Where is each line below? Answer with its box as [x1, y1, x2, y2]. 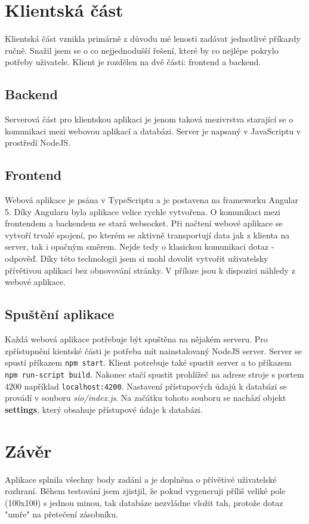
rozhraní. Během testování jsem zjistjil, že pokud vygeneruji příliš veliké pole [5, 485, 286, 497]
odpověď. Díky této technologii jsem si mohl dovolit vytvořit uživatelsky [5, 252, 268, 265]
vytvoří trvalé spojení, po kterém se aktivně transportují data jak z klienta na [5, 228, 290, 241]
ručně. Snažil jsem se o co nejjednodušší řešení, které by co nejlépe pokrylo [5, 44, 279, 56]
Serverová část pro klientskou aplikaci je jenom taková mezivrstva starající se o [5, 113, 293, 125]
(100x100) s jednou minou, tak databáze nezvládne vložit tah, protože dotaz [5, 496, 283, 508]
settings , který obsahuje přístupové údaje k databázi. [5, 403, 203, 415]
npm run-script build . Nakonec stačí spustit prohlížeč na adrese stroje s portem [5, 367, 304, 380]
